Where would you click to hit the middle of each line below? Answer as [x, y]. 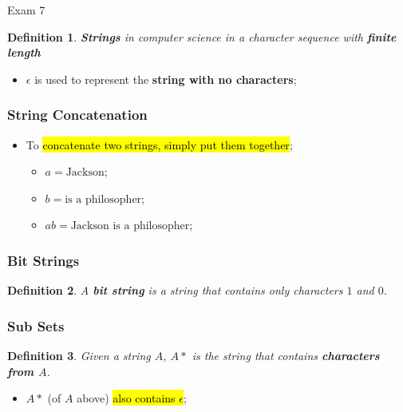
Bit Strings [43, 260]
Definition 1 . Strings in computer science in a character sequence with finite [202, 36]
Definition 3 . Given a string [79, 355]
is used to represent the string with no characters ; [166, 79]
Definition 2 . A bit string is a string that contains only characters [175, 290]
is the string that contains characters [286, 355]
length [24, 52]
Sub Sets [36, 325]
